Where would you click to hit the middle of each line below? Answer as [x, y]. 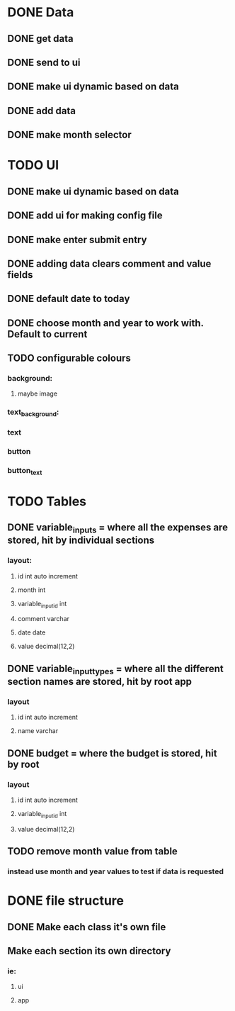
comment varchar [43, 619]
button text [25, 471]
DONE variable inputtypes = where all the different [116, 670]
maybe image [38, 393]
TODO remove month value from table [93, 851]
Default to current [47, 334]
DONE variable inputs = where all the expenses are [118, 529]
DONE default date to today [69, 299]
